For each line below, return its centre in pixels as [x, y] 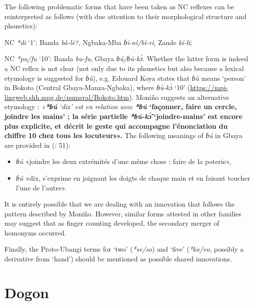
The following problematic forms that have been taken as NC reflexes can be [119, 6]
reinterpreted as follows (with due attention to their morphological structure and [126, 16]
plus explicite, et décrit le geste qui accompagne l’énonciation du [116, 126]
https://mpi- [209, 87]
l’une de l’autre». [41, 187]
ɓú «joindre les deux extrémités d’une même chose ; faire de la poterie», [123, 161]
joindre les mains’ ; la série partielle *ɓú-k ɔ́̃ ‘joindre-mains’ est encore [124, 116]
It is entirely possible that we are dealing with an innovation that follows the [120, 204]
